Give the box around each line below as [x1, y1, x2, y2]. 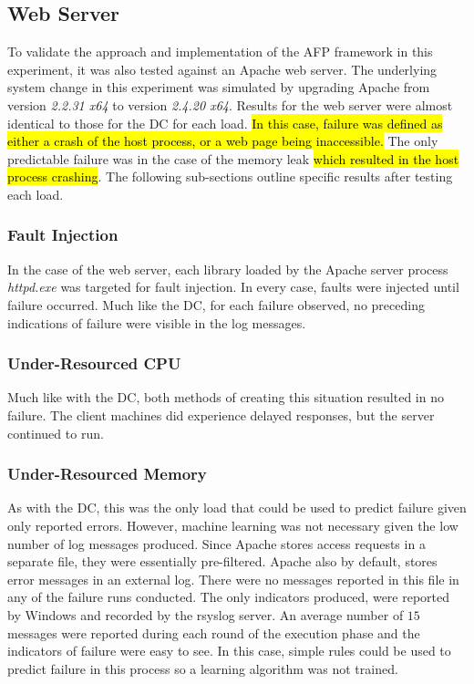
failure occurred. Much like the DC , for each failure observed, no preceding [7, 295, 425, 314]
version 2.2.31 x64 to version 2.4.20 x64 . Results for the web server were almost [7, 95, 453, 114]
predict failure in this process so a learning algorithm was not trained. [7, 658, 398, 678]
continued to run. [7, 423, 104, 442]
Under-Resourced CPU [7, 352, 181, 375]
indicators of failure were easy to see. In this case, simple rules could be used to [7, 641, 451, 660]
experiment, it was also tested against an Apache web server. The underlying [7, 59, 438, 78]
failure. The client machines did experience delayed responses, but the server [7, 405, 435, 424]
